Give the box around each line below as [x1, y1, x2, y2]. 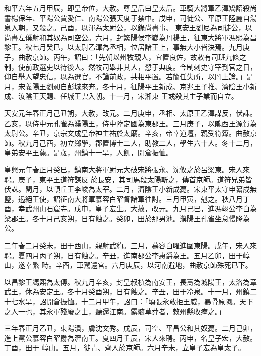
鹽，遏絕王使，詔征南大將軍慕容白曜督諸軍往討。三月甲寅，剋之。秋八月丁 [4, 193, 250, 204]
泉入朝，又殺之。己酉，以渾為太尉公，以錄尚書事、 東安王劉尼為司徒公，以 [4, 22, 252, 33]
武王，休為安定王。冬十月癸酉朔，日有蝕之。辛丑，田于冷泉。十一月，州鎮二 [4, 286, 257, 297]
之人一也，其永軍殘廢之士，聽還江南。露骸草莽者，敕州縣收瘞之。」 [4, 306, 225, 316]
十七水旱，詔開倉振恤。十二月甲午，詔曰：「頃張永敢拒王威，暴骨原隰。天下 [4, 296, 253, 307]
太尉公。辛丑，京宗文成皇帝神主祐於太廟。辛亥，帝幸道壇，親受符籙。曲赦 [4, 128, 250, 138]
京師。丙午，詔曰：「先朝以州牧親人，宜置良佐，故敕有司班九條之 [32, 51, 246, 62]
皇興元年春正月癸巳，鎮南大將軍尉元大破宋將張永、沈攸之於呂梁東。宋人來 [4, 164, 250, 174]
